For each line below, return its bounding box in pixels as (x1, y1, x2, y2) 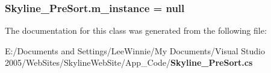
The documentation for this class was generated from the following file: (5, 24, 267, 37)
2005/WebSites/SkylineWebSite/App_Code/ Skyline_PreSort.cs (5, 56, 253, 69)
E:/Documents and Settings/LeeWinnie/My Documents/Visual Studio (5, 44, 266, 57)
